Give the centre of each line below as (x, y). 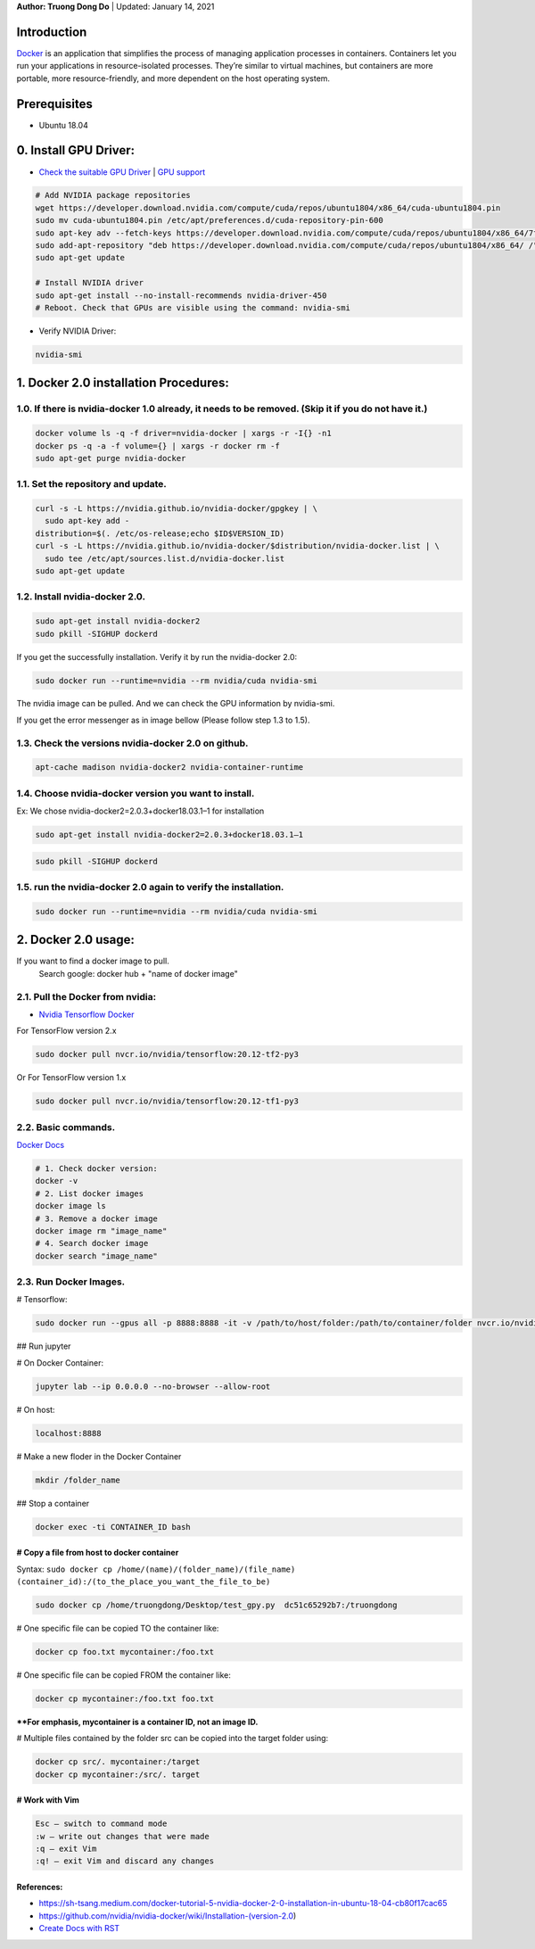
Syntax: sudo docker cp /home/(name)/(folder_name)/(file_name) (156, 1569)
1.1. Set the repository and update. (91, 484)
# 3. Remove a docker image (96, 1218)
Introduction (52, 32)
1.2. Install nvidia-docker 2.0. (81, 597)
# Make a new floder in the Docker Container (99, 1456)
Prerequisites (54, 104)
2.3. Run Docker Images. (71, 1282)
